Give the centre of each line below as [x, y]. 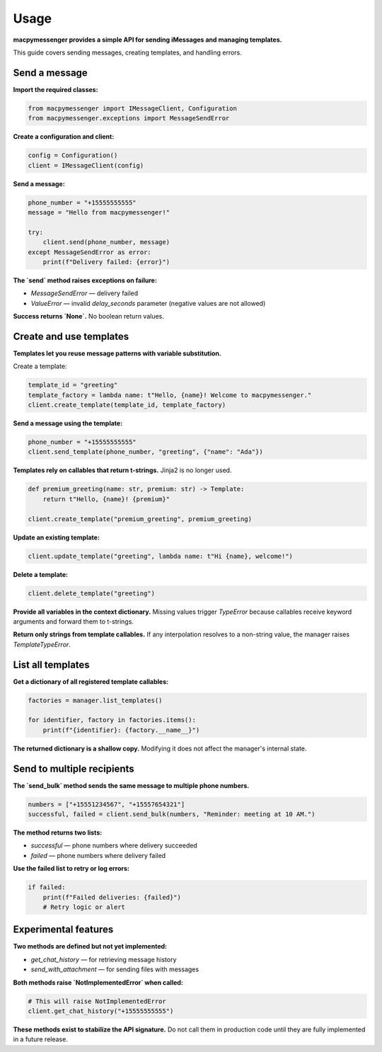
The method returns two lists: [58, 833]
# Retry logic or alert [84, 907]
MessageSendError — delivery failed [85, 293]
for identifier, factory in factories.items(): [112, 720]
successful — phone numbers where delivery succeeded [114, 845]
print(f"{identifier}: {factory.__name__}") [121, 730]
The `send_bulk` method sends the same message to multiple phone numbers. [131, 785]
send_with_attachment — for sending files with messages [115, 969]
